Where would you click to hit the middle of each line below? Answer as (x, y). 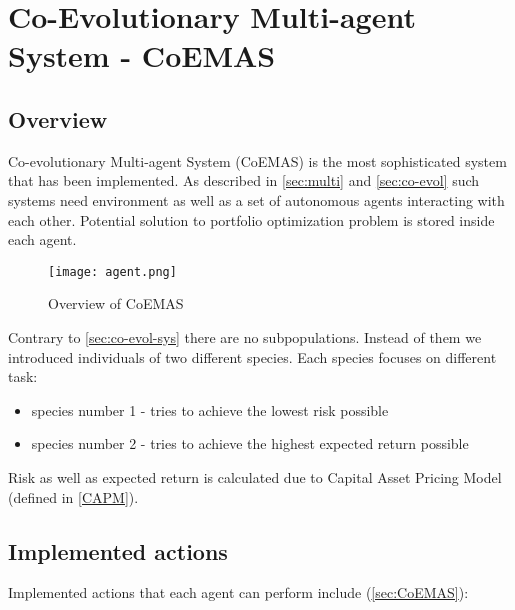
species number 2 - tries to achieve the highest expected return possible (250, 443)
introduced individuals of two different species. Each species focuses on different (252, 356)
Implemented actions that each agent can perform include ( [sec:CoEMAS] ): (238, 592)
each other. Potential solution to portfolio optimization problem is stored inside (251, 219)
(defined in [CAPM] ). (73, 496)
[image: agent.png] (112, 271)
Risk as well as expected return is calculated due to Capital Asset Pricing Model (255, 476)
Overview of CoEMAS (116, 303)
